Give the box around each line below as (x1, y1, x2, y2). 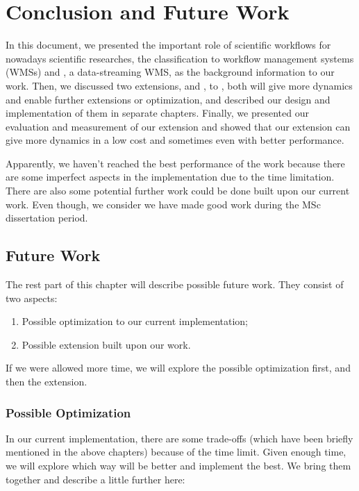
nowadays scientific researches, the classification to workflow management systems (6, 51, 354, 65)
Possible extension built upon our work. (22, 337, 191, 351)
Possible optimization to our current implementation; (22, 314, 249, 328)
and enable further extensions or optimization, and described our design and (6, 92, 331, 106)
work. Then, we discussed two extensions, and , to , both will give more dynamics (6, 78, 353, 92)
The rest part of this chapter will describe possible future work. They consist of (6, 277, 344, 292)
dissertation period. (6, 210, 88, 225)
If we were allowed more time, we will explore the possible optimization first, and (6, 360, 351, 375)
